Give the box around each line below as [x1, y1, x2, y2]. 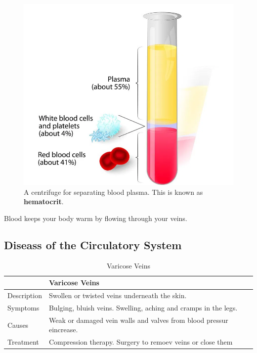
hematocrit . [24, 196, 64, 207]
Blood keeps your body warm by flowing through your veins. [4, 213, 187, 223]
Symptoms [7, 302, 40, 312]
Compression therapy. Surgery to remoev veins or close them [48, 337, 233, 347]
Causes [7, 319, 29, 330]
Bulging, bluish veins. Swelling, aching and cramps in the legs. [48, 302, 238, 312]
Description [7, 290, 42, 301]
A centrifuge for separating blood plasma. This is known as [24, 186, 203, 197]
